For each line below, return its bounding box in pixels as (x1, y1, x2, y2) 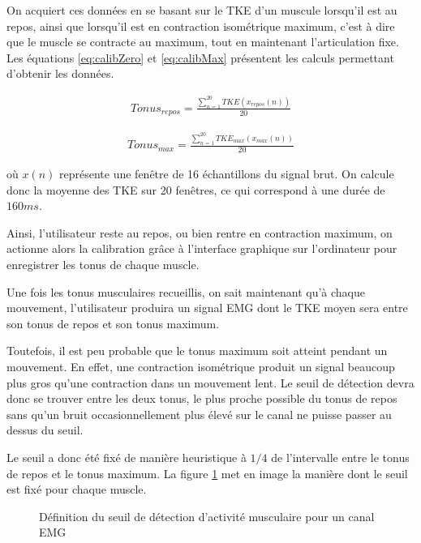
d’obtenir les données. (6, 65, 114, 82)
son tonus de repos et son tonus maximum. (6, 314, 220, 331)
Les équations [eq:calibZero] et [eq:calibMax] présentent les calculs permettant (6, 49, 394, 66)
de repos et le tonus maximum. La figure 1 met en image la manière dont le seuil (6, 464, 408, 481)
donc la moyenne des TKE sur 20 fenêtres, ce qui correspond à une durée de (6, 181, 385, 198)
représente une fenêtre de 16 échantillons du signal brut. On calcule (59, 165, 394, 182)
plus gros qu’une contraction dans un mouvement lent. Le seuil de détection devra (6, 374, 415, 391)
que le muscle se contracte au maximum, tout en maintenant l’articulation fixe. (6, 33, 399, 50)
